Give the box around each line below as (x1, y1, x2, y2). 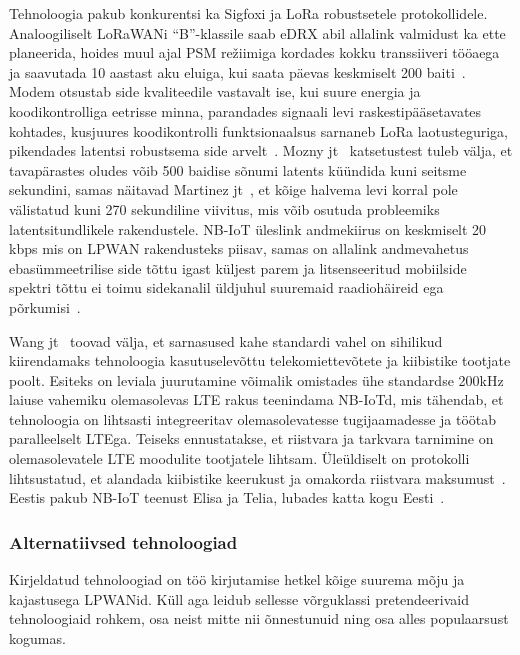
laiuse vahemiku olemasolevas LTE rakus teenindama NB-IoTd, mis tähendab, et (9, 389, 504, 410)
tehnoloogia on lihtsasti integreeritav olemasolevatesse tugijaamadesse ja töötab (9, 408, 497, 429)
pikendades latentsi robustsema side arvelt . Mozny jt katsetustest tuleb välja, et (9, 140, 513, 161)
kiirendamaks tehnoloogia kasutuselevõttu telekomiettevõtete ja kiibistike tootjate (9, 350, 511, 371)
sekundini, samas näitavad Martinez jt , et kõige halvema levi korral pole (9, 179, 458, 200)
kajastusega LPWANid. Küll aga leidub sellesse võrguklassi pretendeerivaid (9, 588, 469, 609)
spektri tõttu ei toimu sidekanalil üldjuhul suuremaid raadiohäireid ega (9, 277, 444, 298)
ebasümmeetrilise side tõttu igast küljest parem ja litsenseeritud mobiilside (9, 257, 467, 278)
